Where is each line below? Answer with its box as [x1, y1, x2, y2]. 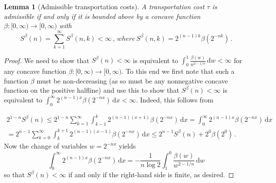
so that [4, 169, 25, 180]
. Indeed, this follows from [136, 94, 214, 104]
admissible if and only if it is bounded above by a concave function [4, 11, 201, 21]
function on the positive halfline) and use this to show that [4, 85, 179, 95]
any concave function [4, 66, 67, 76]
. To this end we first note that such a [121, 66, 235, 76]
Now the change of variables [4, 141, 87, 151]
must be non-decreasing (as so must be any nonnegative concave [36, 75, 228, 85]
